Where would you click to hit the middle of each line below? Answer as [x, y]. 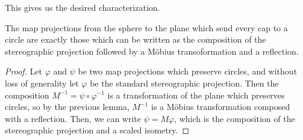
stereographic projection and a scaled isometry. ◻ [97, 130]
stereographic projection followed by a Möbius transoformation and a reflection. [152, 51]
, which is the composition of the [235, 118]
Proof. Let [23, 71]
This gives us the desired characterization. [83, 7]
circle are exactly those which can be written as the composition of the [136, 39]
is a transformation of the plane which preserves [196, 95]
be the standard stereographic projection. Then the [184, 83]
